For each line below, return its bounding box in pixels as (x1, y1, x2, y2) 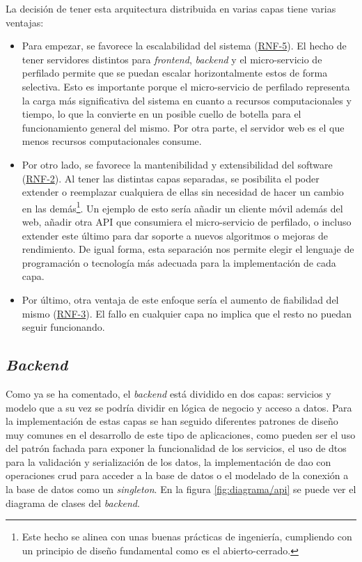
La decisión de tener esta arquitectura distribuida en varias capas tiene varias (6, 1, 336, 15)
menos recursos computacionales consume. (22, 134, 202, 148)
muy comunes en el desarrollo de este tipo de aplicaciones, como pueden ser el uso (6, 427, 356, 442)
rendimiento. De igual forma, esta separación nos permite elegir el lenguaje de (22, 242, 354, 256)
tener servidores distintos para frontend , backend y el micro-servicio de (22, 52, 322, 66)
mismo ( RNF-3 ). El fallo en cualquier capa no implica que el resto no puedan (22, 306, 352, 320)
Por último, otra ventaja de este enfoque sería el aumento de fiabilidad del (22, 292, 339, 306)
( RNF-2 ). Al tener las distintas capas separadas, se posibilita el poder (22, 171, 320, 185)
